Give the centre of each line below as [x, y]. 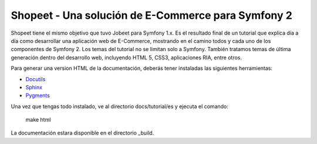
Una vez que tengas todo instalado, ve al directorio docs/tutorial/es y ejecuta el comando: [120, 106]
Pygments [38, 96]
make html [38, 120]
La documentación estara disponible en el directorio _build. [82, 133]
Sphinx [34, 87]
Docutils [36, 79]
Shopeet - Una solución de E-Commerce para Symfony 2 [152, 15]
